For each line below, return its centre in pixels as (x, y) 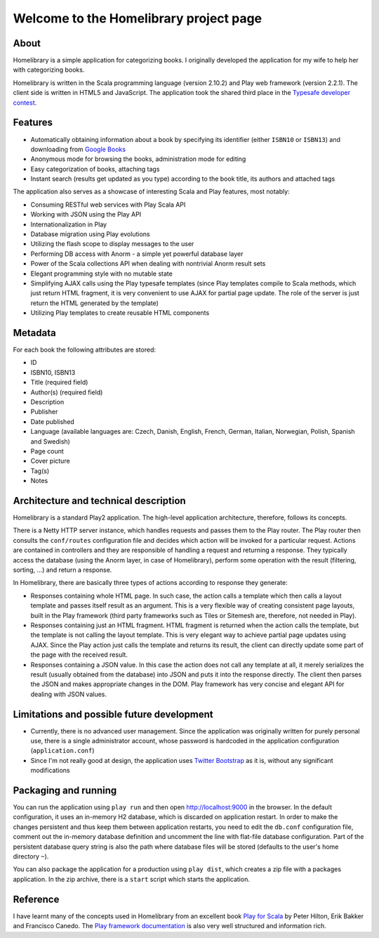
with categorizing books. (49, 70)
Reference (36, 899)
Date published (53, 421)
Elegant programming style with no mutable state (102, 274)
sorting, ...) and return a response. (62, 570)
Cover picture (50, 461)
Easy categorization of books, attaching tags (95, 169)
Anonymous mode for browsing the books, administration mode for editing (138, 159)
